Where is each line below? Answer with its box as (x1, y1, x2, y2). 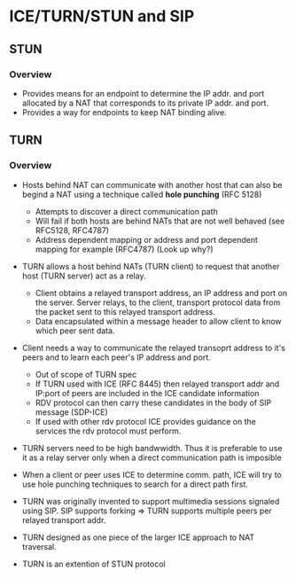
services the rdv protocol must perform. (35, 426, 182, 436)
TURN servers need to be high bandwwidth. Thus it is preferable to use (21, 442, 283, 453)
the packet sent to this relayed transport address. (35, 306, 215, 316)
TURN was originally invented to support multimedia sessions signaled (21, 496, 280, 506)
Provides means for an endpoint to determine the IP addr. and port (21, 88, 265, 98)
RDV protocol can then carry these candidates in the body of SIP (35, 397, 272, 408)
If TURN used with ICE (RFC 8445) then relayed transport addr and (35, 379, 280, 389)
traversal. (21, 541, 58, 551)
